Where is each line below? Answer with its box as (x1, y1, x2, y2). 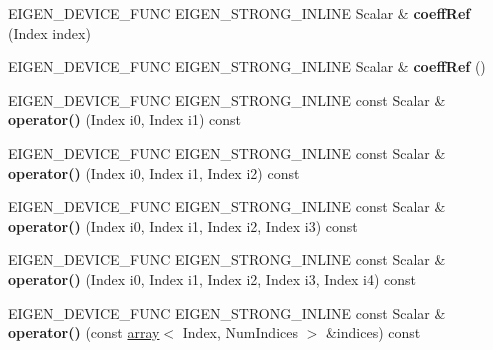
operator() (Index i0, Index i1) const (8, 109, 242, 130)
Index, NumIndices (182, 322, 298, 343)
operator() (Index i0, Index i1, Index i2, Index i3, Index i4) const (8, 268, 417, 289)
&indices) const (325, 322, 421, 343)
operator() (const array (8, 322, 160, 343)
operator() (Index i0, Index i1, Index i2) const (8, 162, 300, 183)
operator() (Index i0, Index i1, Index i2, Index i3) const (8, 215, 358, 236)
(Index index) (8, 22, 91, 43)
